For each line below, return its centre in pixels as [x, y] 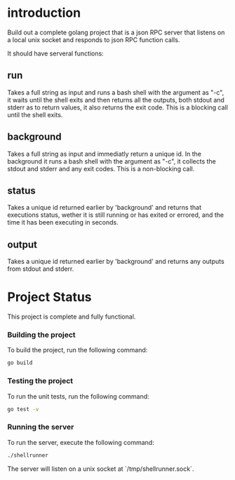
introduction [44, 13]
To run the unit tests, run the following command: [78, 396]
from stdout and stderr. [41, 269]
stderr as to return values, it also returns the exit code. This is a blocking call [117, 107]
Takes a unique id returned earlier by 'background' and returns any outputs [116, 262]
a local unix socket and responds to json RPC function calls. [94, 39]
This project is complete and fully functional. [72, 316]
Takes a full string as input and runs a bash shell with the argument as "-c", [116, 92]
